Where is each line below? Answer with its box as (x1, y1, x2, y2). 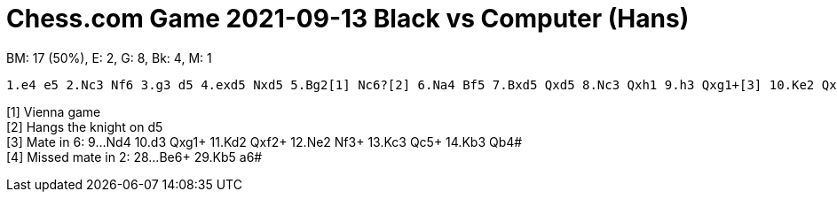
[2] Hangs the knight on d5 (6, 119, 163, 134)
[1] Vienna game (6, 103, 101, 119)
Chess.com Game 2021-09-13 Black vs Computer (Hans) (6, 4, 690, 34)
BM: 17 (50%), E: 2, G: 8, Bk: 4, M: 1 (6, 50, 212, 65)
